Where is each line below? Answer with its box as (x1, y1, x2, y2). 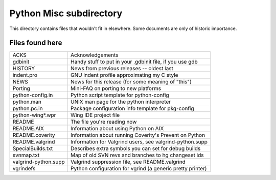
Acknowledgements (71, 51, 119, 58)
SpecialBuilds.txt (12, 145, 53, 152)
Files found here (9, 39, 62, 47)
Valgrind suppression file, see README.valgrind (71, 158, 186, 165)
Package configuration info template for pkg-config (71, 105, 194, 112)
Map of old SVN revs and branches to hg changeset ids (71, 152, 204, 159)
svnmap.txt (12, 152, 40, 159)
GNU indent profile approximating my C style (71, 72, 178, 79)
